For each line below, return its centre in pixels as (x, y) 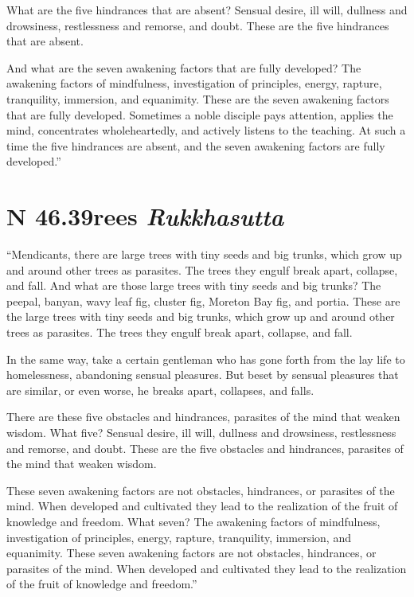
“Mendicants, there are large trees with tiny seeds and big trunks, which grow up (204, 254)
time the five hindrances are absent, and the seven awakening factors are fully (196, 145)
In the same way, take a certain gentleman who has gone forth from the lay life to (206, 359)
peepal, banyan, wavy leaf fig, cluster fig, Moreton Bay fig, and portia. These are (203, 300)
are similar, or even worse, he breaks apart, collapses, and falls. (160, 390)
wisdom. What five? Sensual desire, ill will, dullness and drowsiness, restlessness (201, 432)
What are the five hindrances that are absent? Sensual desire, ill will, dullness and (207, 10)
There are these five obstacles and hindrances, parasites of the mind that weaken (203, 417)
